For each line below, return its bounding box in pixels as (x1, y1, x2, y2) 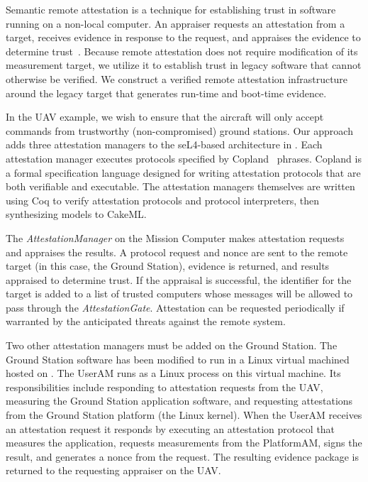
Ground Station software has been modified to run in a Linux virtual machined (6, 351, 350, 366)
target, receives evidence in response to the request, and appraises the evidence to (6, 30, 361, 45)
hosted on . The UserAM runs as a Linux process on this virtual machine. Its (6, 366, 341, 380)
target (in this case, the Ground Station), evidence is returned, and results (6, 258, 330, 273)
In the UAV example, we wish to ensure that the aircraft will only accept (6, 109, 324, 124)
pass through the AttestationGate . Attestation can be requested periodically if (6, 300, 345, 314)
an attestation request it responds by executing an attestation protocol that (6, 421, 335, 436)
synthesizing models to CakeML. (6, 207, 147, 221)
